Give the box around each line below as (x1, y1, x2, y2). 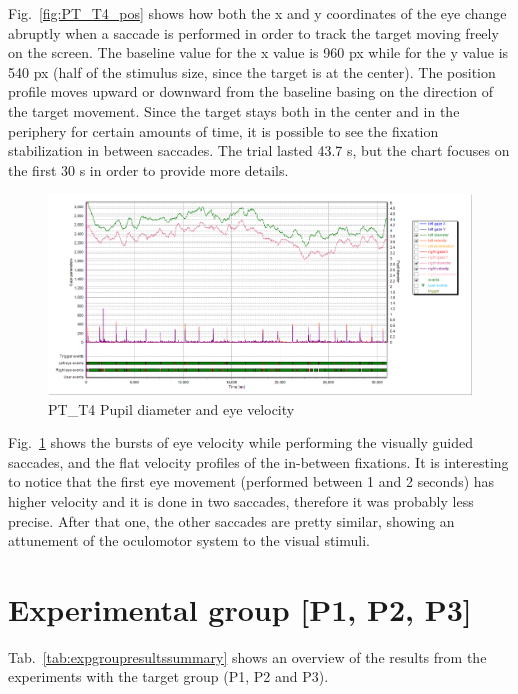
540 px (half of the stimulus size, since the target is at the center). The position (8, 61, 496, 82)
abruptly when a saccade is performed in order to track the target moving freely (8, 22, 499, 43)
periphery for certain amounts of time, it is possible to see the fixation (8, 120, 439, 141)
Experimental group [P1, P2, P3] (8, 588, 472, 629)
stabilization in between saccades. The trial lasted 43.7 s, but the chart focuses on (8, 140, 510, 161)
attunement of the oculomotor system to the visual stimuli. (8, 530, 370, 551)
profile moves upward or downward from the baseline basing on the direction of (8, 81, 494, 102)
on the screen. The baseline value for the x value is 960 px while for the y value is (8, 42, 509, 63)
